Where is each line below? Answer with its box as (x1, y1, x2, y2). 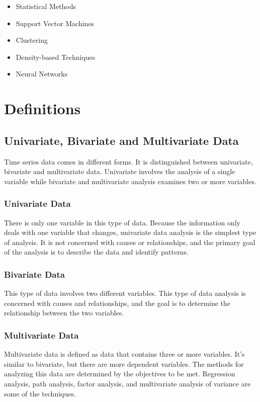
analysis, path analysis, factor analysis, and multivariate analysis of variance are (4, 378, 251, 388)
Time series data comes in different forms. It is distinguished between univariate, (4, 156, 253, 167)
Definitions (4, 98, 81, 119)
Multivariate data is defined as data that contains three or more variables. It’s (4, 349, 245, 359)
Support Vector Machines (16, 18, 95, 28)
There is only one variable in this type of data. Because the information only (4, 217, 240, 227)
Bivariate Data (4, 268, 65, 280)
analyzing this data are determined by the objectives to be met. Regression (4, 368, 235, 379)
